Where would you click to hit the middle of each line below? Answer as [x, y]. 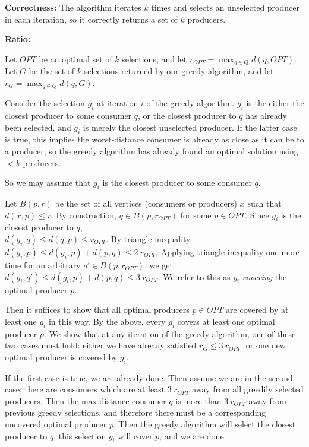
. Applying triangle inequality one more [228, 252]
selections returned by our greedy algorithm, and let [179, 71]
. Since [257, 215]
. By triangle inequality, [149, 239]
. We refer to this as [194, 276]
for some [196, 215]
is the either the [275, 103]
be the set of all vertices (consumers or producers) [146, 203]
